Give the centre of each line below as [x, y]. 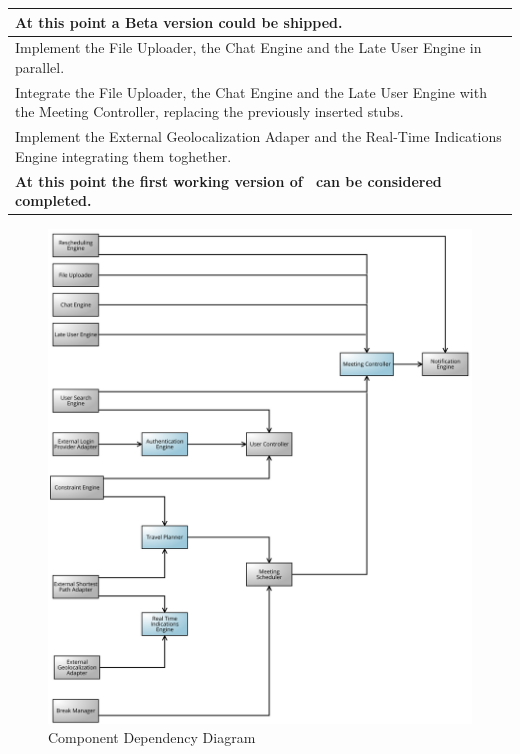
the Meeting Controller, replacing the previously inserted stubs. [209, 111]
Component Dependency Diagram [152, 737]
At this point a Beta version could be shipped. [179, 21]
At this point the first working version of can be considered [228, 180]
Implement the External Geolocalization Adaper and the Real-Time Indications [258, 136]
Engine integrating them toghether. [123, 155]
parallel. [40, 66]
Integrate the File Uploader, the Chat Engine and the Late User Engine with [251, 91]
